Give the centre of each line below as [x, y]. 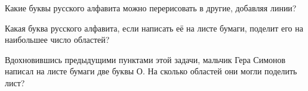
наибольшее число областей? [57, 40]
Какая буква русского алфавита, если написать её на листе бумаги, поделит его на [154, 28]
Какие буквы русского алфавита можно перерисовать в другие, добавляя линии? [151, 8]
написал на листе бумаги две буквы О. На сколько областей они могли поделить [151, 71]
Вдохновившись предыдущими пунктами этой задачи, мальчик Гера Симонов [145, 59]
